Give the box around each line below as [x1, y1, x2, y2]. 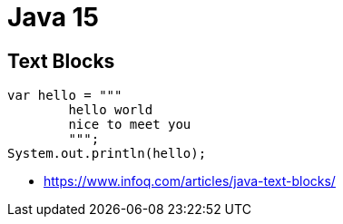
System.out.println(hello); [7, 146, 207, 161]
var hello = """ [7, 88, 122, 103]
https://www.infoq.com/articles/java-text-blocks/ [44, 173, 336, 190]
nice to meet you [68, 117, 191, 132]
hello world [68, 102, 153, 118]
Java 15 [7, 2, 100, 33]
